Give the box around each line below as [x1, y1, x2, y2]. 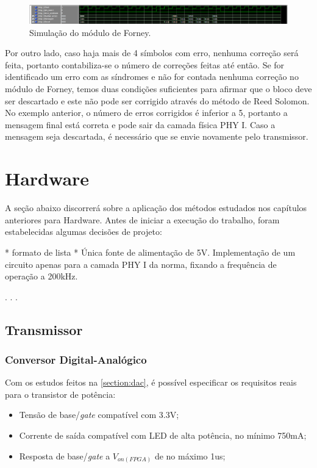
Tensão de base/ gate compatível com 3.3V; [19, 408, 179, 421]
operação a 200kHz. [5, 270, 78, 283]
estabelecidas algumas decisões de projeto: [5, 225, 162, 238]
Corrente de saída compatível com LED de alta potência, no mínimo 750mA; [19, 429, 307, 442]
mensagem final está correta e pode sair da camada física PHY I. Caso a [5, 118, 276, 131]
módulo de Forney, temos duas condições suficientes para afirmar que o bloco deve [5, 82, 312, 95]
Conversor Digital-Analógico [5, 352, 147, 367]
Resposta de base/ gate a [19, 449, 110, 462]
